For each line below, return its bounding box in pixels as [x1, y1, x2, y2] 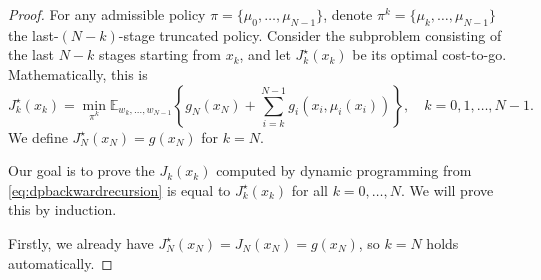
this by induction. [8, 199, 117, 220]
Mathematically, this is [8, 63, 148, 84]
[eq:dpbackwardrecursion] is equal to [8, 179, 231, 200]
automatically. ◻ [8, 252, 113, 273]
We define [8, 126, 68, 147]
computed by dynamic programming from [216, 160, 472, 181]
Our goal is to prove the [8, 160, 155, 181]
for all [291, 179, 328, 200]
